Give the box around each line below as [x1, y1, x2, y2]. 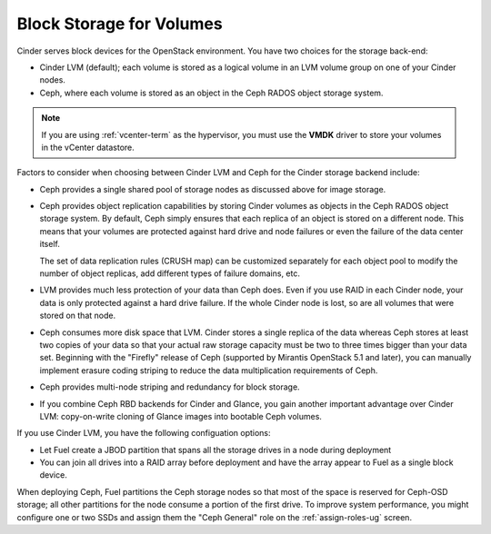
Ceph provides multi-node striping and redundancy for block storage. [39, 381, 300, 392]
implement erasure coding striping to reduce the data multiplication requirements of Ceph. [39, 364, 378, 376]
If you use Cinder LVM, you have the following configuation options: [16, 428, 272, 439]
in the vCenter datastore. [41, 142, 135, 153]
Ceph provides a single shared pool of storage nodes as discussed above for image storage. [39, 183, 386, 194]
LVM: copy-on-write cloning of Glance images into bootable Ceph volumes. [39, 410, 323, 421]
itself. [39, 239, 61, 250]
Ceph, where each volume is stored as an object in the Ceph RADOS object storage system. [39, 87, 384, 98]
